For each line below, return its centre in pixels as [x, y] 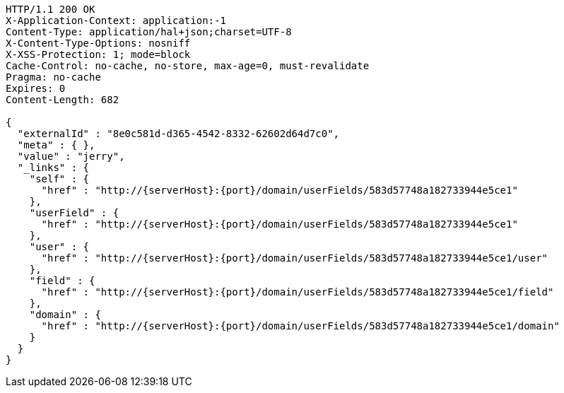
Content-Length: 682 [63, 100]
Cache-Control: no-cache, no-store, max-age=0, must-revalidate [188, 66]
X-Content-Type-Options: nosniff [98, 43]
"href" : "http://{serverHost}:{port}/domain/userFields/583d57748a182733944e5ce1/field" [298, 292]
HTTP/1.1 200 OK [51, 9]
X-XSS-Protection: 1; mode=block [98, 54]
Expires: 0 [36, 88]
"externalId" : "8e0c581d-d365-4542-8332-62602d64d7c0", [178, 134]
